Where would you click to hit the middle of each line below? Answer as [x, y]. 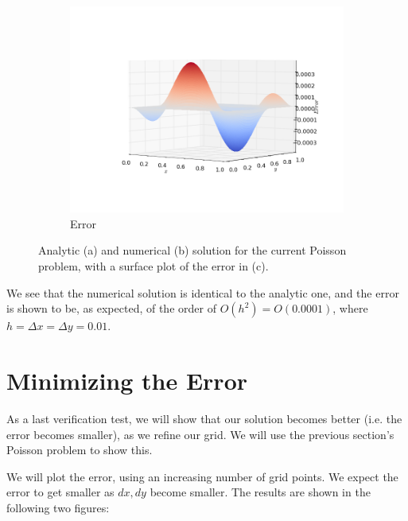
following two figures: [58, 507]
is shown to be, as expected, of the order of [111, 308]
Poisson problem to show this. [80, 450]
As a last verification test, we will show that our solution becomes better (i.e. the [204, 418]
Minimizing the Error [127, 381]
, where [350, 308]
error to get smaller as [60, 492]
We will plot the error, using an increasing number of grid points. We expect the [202, 476]
